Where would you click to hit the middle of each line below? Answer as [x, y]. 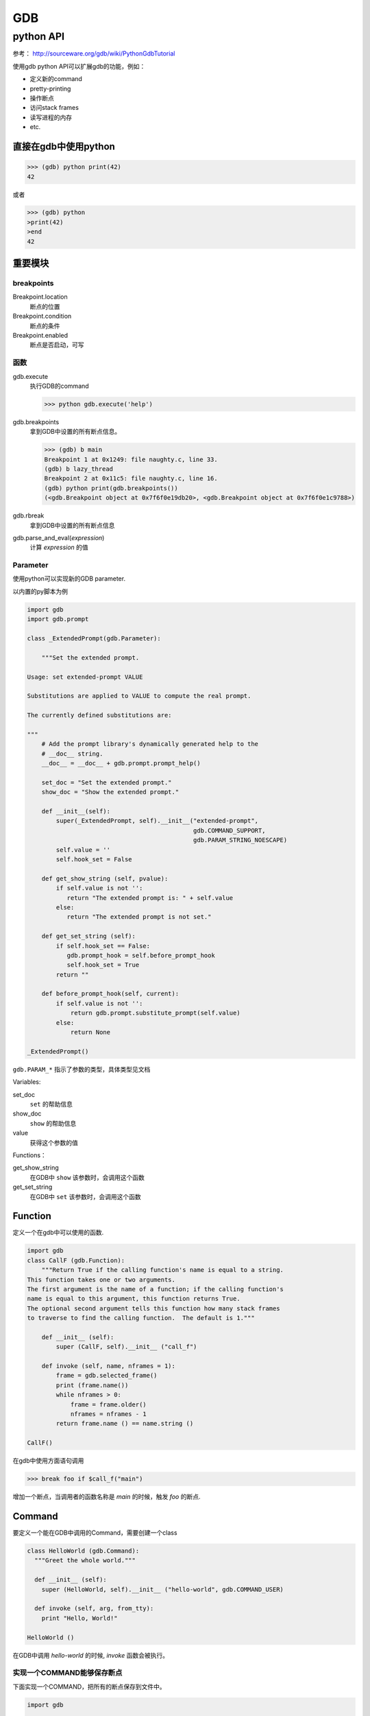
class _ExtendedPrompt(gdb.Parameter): [94, 639]
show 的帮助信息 [53, 1123]
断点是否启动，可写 [57, 345]
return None [90, 1032]
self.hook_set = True [103, 965]
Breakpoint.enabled [40, 335]
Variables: [27, 1082]
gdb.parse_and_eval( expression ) [59, 537]
